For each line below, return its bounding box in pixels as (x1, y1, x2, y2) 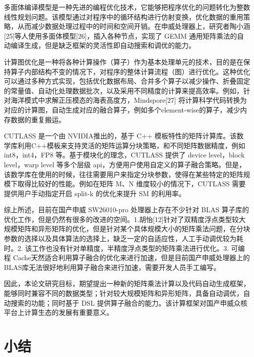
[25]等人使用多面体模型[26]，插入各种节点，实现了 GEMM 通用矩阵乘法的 (4, 30, 237, 41)
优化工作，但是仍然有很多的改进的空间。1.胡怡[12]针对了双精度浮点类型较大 (4, 214, 246, 224)
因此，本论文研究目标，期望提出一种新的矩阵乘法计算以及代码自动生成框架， (4, 278, 250, 289)
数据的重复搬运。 (10, 114, 65, 124)
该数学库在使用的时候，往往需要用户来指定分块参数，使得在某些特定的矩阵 (4, 169, 243, 179)
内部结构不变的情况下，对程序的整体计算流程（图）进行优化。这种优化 (24, 66, 250, 76)
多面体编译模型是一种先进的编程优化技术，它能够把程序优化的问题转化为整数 (4, 2, 250, 12)
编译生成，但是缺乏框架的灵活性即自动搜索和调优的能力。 (10, 40, 195, 50)
